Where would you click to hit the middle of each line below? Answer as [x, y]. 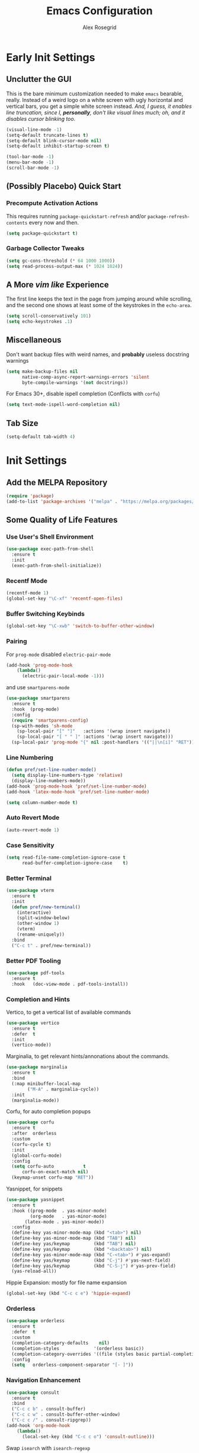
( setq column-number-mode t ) [42, 802]
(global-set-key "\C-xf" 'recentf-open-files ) [65, 599]
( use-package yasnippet [36, 1200]
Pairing [17, 641]
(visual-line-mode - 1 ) [34, 129]
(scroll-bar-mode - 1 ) [33, 168]
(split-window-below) [43, 918]
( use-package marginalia [37, 1067]
